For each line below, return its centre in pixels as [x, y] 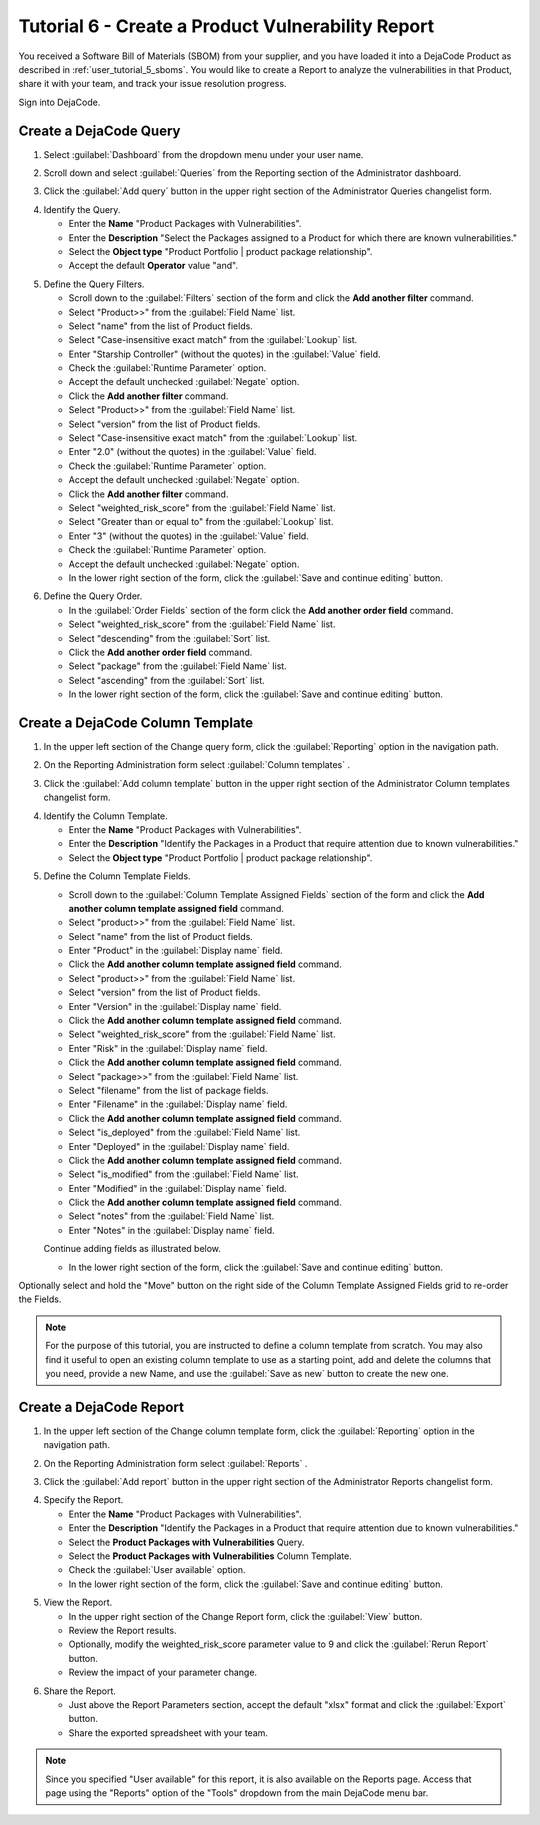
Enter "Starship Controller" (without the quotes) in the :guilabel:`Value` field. [224, 354]
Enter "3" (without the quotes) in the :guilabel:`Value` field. [188, 536]
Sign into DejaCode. [59, 102]
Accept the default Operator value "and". [153, 266]
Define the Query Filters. [94, 284]
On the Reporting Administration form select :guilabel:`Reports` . [175, 1463]
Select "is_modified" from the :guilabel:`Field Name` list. [183, 1174]
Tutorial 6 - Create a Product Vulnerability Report [226, 26]
